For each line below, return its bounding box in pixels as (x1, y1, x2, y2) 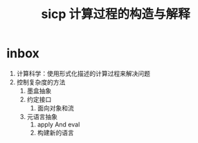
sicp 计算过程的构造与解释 (40, 6, 191, 22)
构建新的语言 (37, 128, 74, 137)
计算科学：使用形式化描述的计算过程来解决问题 (16, 69, 150, 77)
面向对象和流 (37, 104, 74, 112)
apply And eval (37, 120, 80, 128)
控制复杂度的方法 (16, 77, 66, 86)
